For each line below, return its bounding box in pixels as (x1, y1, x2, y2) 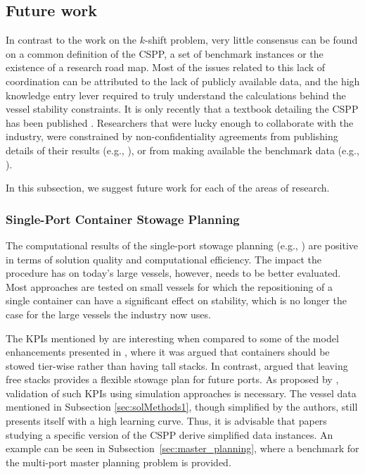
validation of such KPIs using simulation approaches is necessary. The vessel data (6, 385, 357, 400)
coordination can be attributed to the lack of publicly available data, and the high (6, 73, 360, 88)
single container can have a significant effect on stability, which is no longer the (6, 293, 347, 308)
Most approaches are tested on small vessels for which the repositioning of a (6, 279, 333, 294)
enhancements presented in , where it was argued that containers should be (6, 344, 330, 359)
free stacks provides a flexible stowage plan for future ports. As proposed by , (6, 372, 339, 387)
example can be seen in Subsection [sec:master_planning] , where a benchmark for (6, 441, 359, 456)
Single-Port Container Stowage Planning (6, 210, 240, 227)
